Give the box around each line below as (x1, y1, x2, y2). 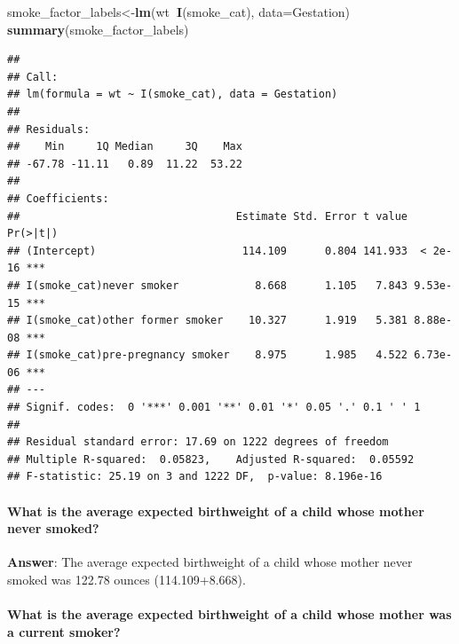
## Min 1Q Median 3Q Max (7, 140, 242, 153)
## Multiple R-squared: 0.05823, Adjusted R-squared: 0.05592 (7, 452, 415, 466)
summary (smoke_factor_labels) (7, 20, 189, 38)
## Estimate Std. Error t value (7, 209, 408, 223)
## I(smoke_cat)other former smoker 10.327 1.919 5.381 (7, 314, 408, 327)
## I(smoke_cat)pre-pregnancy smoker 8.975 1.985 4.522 (7, 349, 408, 362)
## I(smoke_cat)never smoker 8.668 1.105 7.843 (7, 279, 408, 292)
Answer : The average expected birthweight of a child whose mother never (7, 553, 413, 571)
